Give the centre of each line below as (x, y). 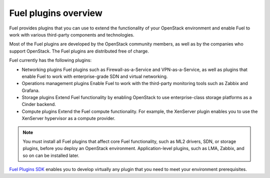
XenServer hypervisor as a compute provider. (68, 118)
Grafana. (31, 90)
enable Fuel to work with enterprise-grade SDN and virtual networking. (95, 76)
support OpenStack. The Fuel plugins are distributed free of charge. (79, 51)
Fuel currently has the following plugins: (50, 60)
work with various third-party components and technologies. (72, 34)
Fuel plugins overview (56, 13)
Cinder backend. (39, 104)
